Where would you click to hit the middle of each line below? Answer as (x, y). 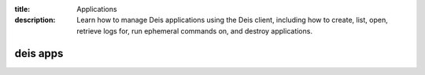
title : (22, 9)
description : (35, 20)
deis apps (39, 54)
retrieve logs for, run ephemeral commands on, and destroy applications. (194, 30)
